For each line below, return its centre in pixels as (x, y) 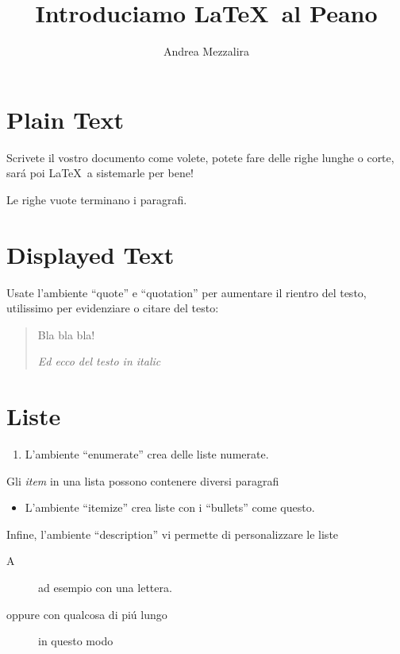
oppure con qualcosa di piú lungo (87, 614)
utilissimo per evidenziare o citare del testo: (113, 308)
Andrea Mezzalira (206, 51)
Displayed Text (90, 254)
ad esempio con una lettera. (105, 588)
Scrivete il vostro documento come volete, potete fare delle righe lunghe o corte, (200, 157)
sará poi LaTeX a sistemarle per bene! (100, 173)
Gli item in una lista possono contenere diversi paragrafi (143, 480)
